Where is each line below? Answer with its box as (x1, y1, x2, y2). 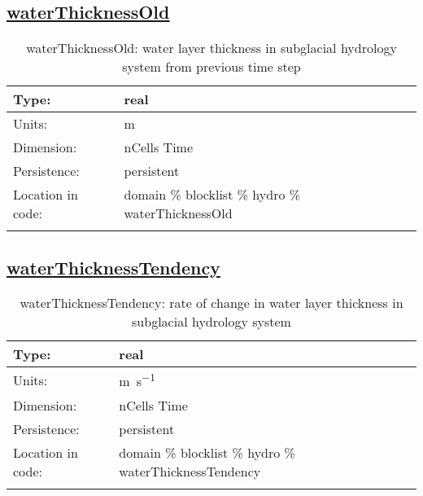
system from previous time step (122, 57, 301, 77)
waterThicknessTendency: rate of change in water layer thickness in (20, 293, 403, 313)
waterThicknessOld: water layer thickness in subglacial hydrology (26, 38, 397, 58)
